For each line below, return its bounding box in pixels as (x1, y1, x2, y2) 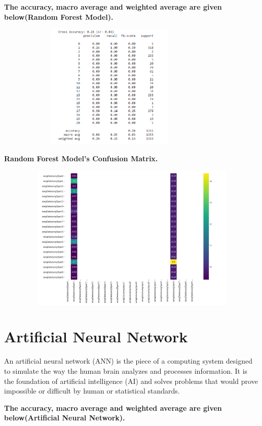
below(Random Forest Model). (4, 11, 114, 22)
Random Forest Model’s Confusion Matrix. (4, 153, 158, 163)
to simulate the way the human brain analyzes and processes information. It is (4, 366, 248, 376)
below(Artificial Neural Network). (4, 412, 125, 423)
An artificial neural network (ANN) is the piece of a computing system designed (4, 356, 253, 366)
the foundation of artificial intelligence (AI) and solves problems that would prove (4, 375, 258, 386)
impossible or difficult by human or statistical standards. (4, 385, 180, 396)
